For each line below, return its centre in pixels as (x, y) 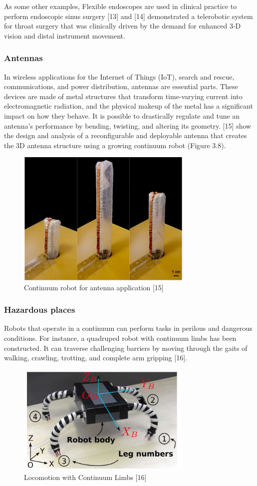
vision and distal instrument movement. (65, 35)
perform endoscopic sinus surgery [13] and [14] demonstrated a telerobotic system (128, 16)
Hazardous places (40, 310)
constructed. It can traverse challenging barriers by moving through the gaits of (126, 348)
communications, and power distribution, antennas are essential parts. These (121, 86)
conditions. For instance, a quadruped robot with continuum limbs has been (120, 338)
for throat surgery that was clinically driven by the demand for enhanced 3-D (123, 26)
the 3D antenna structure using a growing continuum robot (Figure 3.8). (115, 145)
